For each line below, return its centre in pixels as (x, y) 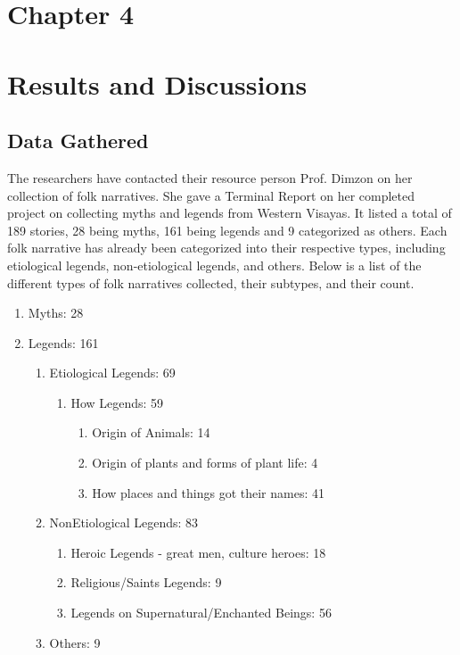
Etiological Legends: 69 (112, 373)
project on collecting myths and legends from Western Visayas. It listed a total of (230, 213)
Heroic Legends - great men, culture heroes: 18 (198, 552)
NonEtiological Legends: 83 (124, 522)
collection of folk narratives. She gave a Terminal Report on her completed (211, 195)
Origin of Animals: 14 (151, 432)
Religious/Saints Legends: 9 (146, 582)
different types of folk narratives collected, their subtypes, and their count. (211, 282)
